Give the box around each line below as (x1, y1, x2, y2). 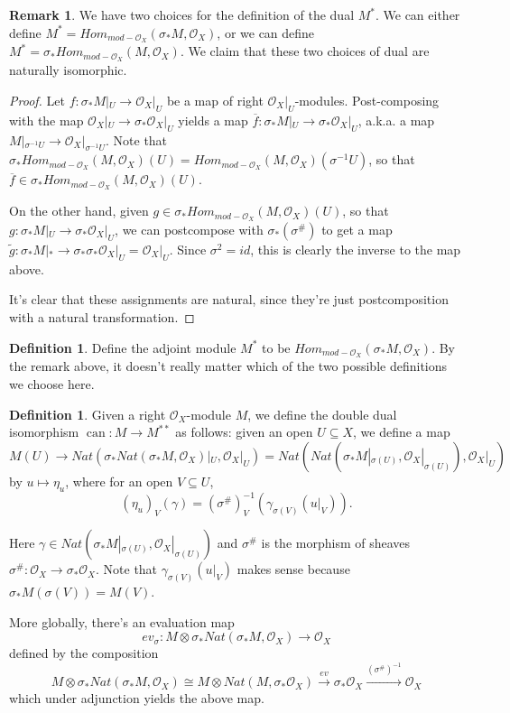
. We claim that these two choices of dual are (180, 42, 430, 60)
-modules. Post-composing (294, 90, 440, 109)
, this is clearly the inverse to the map (250, 240, 461, 259)
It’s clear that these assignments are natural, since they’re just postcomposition (9, 290, 449, 309)
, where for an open (65, 471, 173, 490)
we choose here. (9, 375, 95, 394)
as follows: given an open (175, 422, 313, 441)
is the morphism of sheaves (261, 533, 411, 552)
